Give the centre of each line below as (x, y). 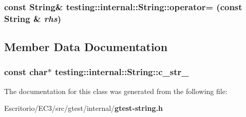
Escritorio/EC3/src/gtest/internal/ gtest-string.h (83, 108)
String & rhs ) (33, 18)
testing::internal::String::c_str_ (122, 72)
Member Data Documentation (86, 47)
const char (26, 72)
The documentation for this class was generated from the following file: (116, 91)
